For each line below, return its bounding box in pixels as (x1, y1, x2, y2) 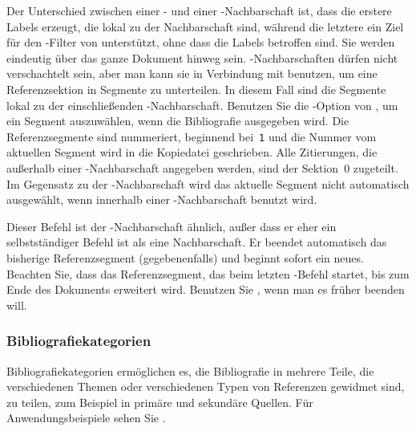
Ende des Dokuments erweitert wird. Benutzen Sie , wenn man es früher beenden (6, 281, 405, 298)
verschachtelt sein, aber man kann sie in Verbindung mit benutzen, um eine (6, 65, 378, 82)
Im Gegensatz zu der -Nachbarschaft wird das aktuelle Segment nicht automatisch (6, 175, 410, 192)
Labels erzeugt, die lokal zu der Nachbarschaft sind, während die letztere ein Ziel (6, 18, 404, 35)
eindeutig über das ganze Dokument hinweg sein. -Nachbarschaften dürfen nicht (6, 49, 398, 66)
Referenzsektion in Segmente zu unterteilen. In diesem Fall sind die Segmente (6, 80, 386, 97)
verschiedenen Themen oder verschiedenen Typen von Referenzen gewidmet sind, (6, 378, 405, 395)
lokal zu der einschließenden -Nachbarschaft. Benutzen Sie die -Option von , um (6, 96, 398, 113)
